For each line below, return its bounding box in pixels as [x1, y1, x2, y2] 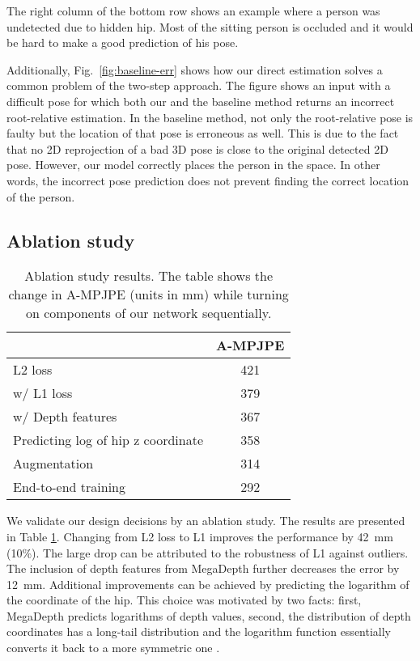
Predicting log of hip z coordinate [13, 430, 204, 450]
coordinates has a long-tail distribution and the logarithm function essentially [6, 623, 392, 640]
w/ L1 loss [13, 383, 73, 403]
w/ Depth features [13, 407, 117, 426]
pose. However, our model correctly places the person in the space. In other [6, 156, 380, 173]
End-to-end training [13, 477, 125, 497]
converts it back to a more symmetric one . [6, 639, 220, 656]
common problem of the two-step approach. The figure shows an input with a [6, 77, 391, 94]
